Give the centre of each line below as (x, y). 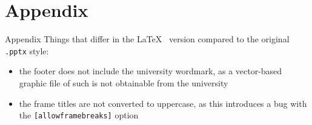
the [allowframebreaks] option (79, 115)
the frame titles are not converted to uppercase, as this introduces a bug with (163, 103)
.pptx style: (27, 50)
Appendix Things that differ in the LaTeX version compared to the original (147, 39)
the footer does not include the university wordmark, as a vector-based (151, 71)
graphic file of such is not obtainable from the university (124, 82)
